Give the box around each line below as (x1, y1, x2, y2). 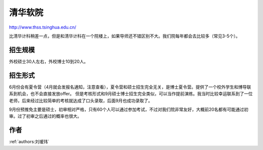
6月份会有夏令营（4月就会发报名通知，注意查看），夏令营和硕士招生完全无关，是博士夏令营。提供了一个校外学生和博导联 (9, 84, 251, 90)
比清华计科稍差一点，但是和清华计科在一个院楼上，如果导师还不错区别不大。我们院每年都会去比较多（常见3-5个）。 (9, 33, 241, 39)
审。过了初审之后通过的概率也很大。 (9, 113, 82, 119)
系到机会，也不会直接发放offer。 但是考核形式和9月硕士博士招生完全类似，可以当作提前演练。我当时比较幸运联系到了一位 (9, 91, 253, 97)
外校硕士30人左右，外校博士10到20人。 (9, 58, 89, 64)
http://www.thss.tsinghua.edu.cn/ (9, 24, 76, 30)
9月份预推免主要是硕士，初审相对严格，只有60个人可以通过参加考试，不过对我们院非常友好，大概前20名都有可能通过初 (9, 106, 248, 112)
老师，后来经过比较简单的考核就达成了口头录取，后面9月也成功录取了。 (9, 98, 153, 103)
